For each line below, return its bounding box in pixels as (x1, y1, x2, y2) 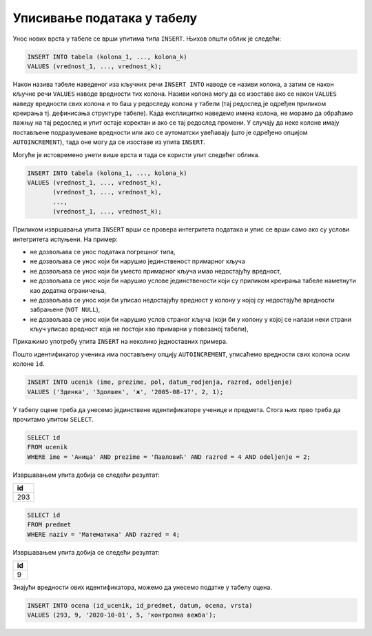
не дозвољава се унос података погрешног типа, (30, 247, 176, 256)
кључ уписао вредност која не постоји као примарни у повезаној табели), (30, 325, 249, 334)
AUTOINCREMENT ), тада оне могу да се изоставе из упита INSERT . (12, 138, 206, 146)
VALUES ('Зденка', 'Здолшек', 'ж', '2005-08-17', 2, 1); (27, 388, 224, 396)
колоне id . (12, 360, 45, 368)
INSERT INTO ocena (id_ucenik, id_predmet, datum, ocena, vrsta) (27, 602, 253, 609)
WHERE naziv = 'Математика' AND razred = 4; (27, 531, 180, 538)
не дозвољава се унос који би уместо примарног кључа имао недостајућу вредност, (30, 267, 282, 275)
